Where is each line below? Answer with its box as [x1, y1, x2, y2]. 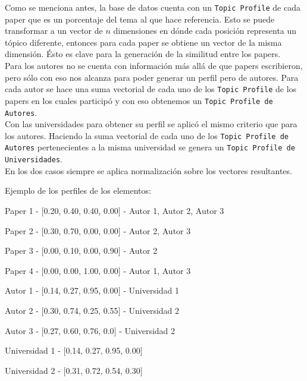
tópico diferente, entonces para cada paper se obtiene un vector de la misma [5, 36, 282, 48]
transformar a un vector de [5, 24, 103, 37]
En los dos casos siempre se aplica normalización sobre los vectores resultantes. [5, 164, 292, 177]
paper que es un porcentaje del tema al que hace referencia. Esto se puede [5, 12, 275, 25]
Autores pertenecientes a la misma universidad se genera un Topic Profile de [5, 141, 295, 153]
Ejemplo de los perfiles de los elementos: [5, 184, 151, 197]
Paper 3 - [5, 244, 39, 257]
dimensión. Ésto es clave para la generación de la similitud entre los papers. [5, 48, 281, 60]
